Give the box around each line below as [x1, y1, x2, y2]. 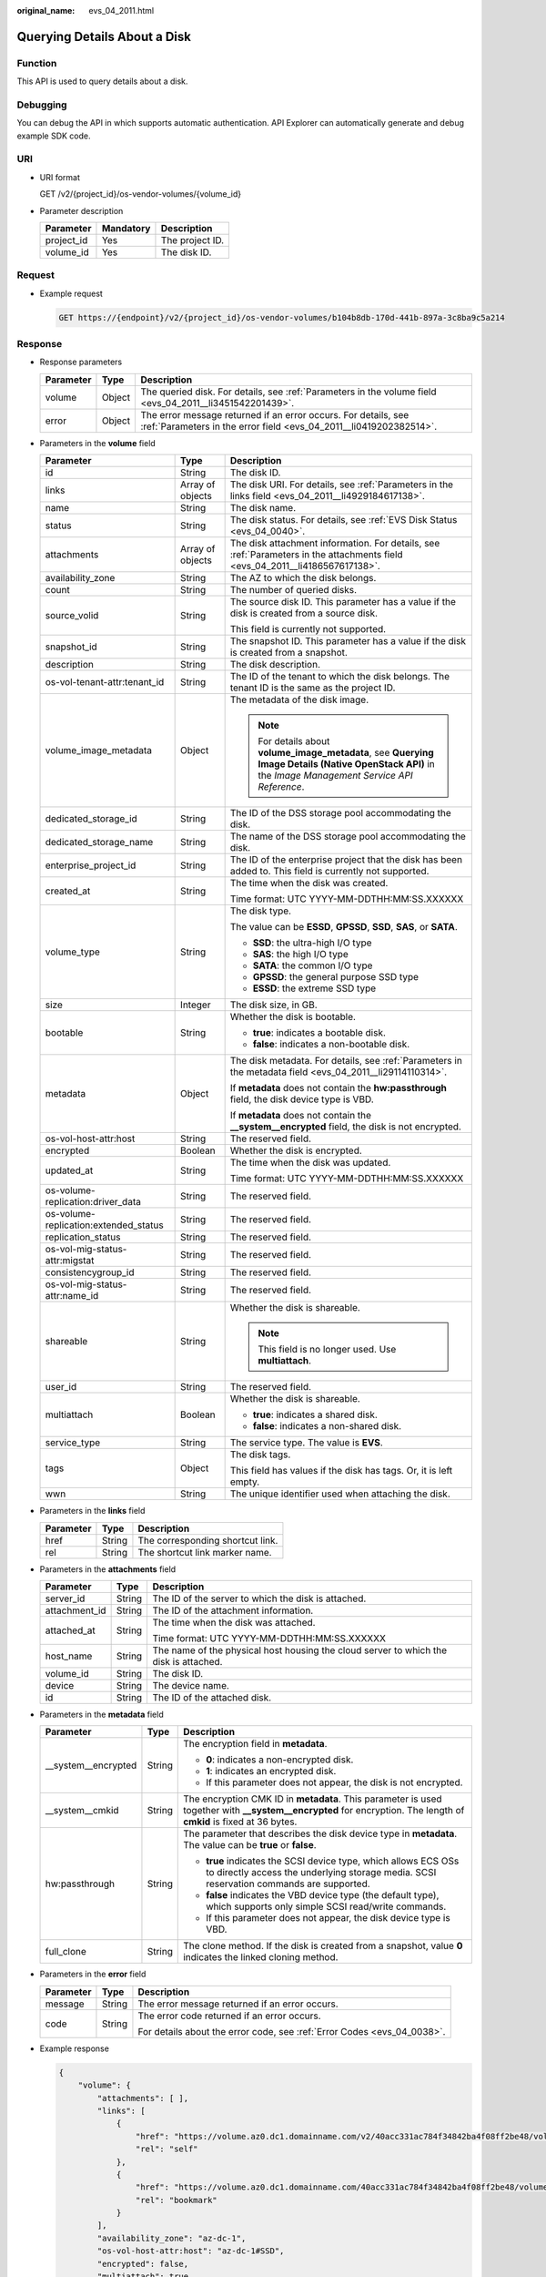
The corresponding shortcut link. [137, 1534, 278, 1547]
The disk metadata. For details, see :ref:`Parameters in [229, 1055, 463, 1067]
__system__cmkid [45, 1804, 119, 1817]
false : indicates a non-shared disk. [252, 1420, 402, 1433]
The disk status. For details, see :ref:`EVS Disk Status [229, 514, 458, 526]
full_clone [45, 1945, 86, 1958]
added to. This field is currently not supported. [229, 865, 430, 878]
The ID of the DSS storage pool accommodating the [229, 807, 452, 820]
